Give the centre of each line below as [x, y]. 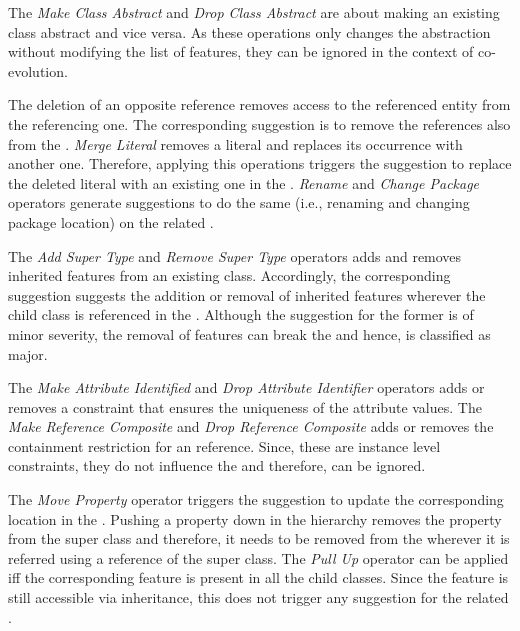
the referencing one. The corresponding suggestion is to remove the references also [259, 123]
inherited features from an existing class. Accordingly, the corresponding [229, 275]
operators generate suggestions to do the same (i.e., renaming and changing [239, 202]
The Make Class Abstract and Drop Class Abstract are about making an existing [254, 12]
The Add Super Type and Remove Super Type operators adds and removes [235, 255]
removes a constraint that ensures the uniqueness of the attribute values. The [245, 406]
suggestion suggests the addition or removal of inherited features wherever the [247, 294]
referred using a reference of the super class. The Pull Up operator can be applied [258, 557]
